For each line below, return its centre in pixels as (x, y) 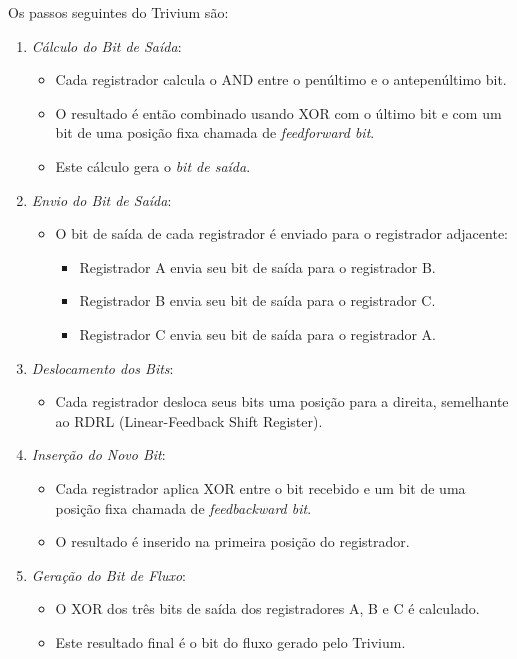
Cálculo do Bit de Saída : (106, 45)
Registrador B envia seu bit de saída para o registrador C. (257, 300)
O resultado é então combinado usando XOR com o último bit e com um (278, 112)
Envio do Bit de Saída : (101, 199)
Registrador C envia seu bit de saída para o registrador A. (257, 333)
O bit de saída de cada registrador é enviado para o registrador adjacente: (281, 233)
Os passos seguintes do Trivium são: (118, 12)
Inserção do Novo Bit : (98, 454)
